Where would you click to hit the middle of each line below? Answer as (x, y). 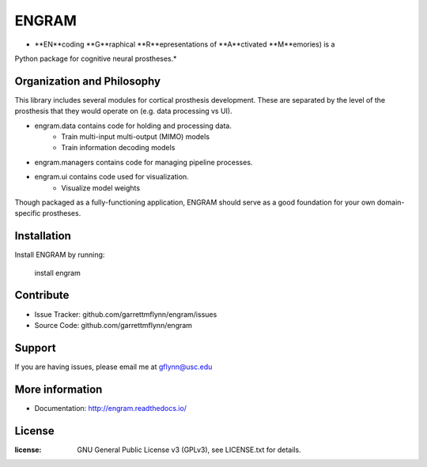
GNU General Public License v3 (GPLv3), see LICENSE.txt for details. (189, 450)
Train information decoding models (118, 148)
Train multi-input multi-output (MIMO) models (135, 137)
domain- (391, 202)
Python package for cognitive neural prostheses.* (96, 58)
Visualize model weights (101, 188)
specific (28, 213)
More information (59, 389)
